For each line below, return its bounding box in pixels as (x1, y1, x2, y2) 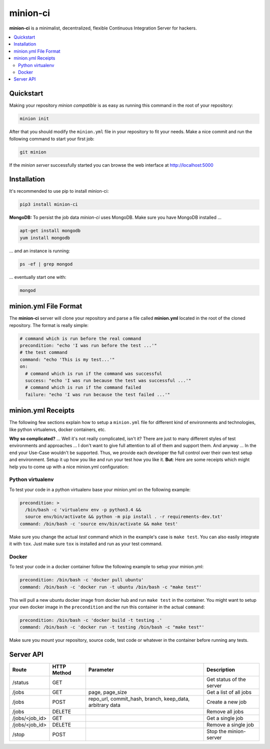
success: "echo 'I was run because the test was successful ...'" (25, 378, 191, 383)
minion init (19, 116, 49, 122)
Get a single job (206, 715, 243, 722)
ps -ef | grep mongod (19, 261, 73, 267)
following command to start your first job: (9, 136, 94, 142)
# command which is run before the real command (19, 335, 141, 341)
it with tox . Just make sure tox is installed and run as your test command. (9, 541, 162, 547)
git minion (19, 149, 46, 155)
